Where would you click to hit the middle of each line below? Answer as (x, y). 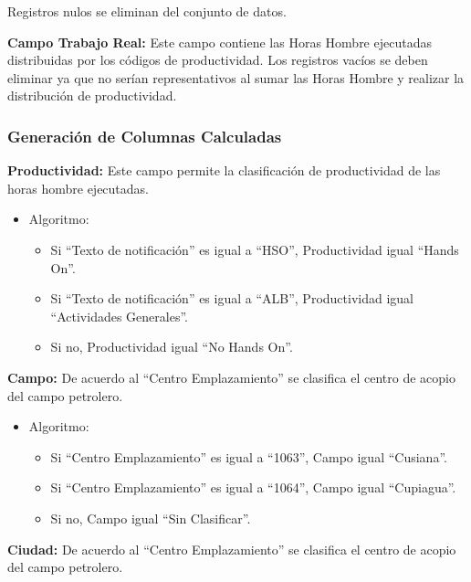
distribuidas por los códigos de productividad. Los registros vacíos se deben (218, 60)
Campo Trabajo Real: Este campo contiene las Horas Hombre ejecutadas (220, 42)
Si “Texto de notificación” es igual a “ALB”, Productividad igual (232, 298)
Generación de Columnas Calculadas (145, 136)
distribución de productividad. (92, 95)
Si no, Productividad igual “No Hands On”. (172, 347)
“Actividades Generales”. (119, 316)
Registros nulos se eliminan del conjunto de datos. (147, 11)
